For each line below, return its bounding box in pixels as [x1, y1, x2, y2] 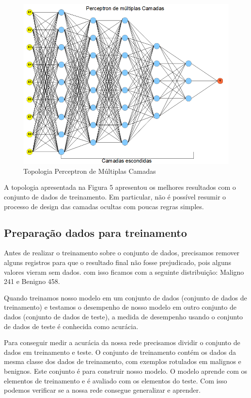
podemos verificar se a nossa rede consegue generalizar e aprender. [4, 385, 201, 395]
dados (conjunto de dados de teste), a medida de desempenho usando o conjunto [4, 312, 243, 322]
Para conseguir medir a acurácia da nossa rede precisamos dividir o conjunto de [4, 337, 240, 348]
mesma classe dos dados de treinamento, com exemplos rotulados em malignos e [4, 356, 241, 366]
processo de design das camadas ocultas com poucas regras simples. [4, 201, 204, 211]
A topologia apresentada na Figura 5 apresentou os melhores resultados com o [4, 182, 236, 192]
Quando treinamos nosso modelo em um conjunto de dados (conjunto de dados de [4, 292, 247, 302]
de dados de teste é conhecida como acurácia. [4, 321, 139, 331]
